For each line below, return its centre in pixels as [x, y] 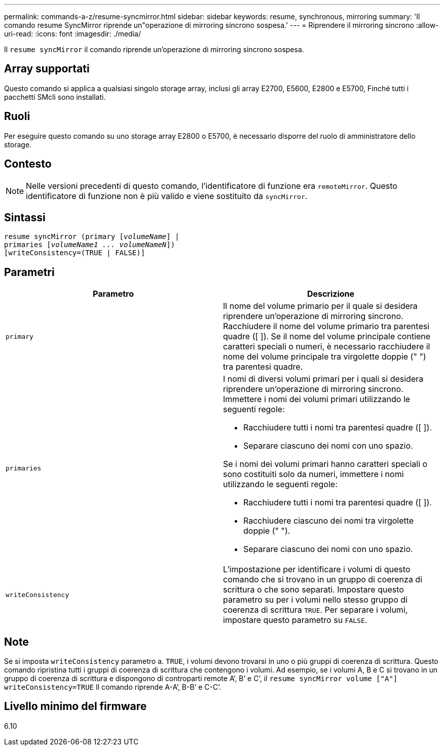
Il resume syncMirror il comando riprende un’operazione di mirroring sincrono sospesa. [154, 49]
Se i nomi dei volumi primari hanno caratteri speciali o [325, 464]
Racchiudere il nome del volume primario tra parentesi [326, 326]
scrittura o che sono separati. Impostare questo [313, 590]
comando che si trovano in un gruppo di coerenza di [323, 580]
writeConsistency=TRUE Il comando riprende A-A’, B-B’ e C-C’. [113, 687]
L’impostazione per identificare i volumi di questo [317, 569]
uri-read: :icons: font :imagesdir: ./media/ [72, 34]
